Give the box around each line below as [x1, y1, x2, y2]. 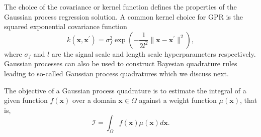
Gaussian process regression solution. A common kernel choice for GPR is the [4, 11, 243, 22]
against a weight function [139, 95, 217, 105]
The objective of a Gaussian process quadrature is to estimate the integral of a [4, 85, 246, 95]
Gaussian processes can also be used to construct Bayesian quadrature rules [4, 58, 237, 69]
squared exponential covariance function [4, 21, 127, 32]
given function [4, 95, 48, 105]
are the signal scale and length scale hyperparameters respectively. [51, 48, 256, 59]
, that [239, 95, 257, 105]
